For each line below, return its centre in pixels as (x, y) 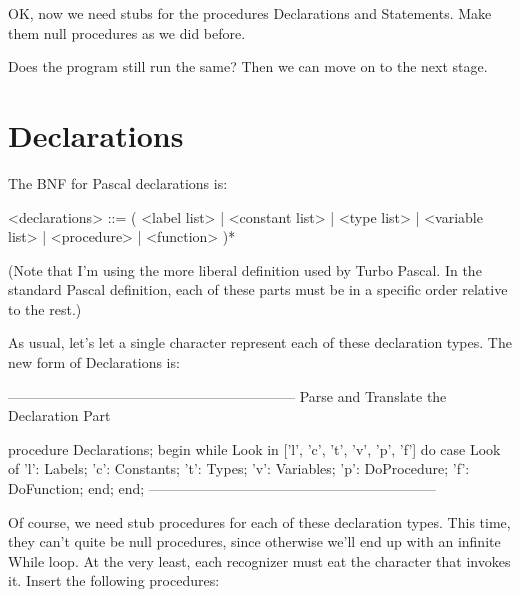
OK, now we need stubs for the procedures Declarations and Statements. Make (250, 13)
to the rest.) (45, 308)
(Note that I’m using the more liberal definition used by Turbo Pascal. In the (245, 269)
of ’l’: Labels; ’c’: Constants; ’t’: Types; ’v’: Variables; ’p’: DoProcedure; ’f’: (239, 468)
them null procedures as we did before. (127, 32)
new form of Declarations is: (94, 362)
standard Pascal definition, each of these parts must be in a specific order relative (258, 289)
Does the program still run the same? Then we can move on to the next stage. (248, 66)
